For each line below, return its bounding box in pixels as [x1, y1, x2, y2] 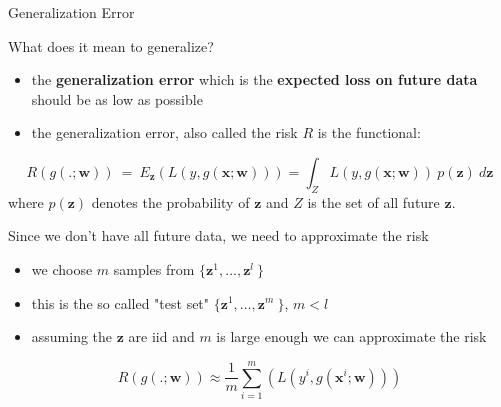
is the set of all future [307, 191, 440, 212]
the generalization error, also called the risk [31, 122, 298, 143]
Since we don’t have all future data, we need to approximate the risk [8, 225, 429, 246]
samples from [113, 258, 195, 279]
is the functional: [317, 122, 421, 143]
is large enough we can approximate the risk [216, 326, 487, 347]
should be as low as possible [31, 88, 203, 109]
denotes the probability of [91, 191, 250, 212]
